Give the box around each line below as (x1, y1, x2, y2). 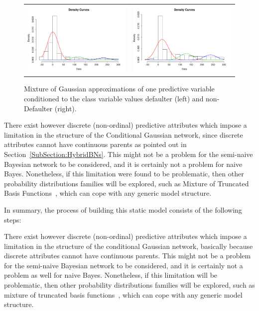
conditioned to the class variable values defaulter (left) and (24, 93, 204, 103)
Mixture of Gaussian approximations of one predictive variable (24, 83, 215, 94)
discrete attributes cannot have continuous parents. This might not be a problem (4, 250, 251, 261)
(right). (54, 103, 77, 113)
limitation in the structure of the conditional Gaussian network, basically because (4, 240, 253, 251)
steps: (4, 214, 21, 225)
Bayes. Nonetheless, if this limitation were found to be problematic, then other (4, 168, 244, 179)
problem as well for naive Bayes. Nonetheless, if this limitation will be (4, 270, 218, 280)
